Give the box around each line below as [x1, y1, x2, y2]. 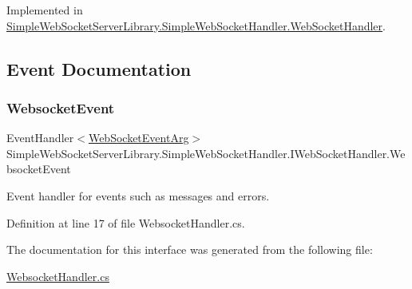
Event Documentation [6, 56, 192, 81]
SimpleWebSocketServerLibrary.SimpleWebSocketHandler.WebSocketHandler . [6, 17, 386, 34]
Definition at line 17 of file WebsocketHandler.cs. [6, 214, 245, 231]
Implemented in [6, 2, 83, 18]
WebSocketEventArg [88, 129, 189, 146]
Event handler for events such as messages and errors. [6, 187, 270, 204]
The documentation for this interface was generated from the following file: [6, 241, 373, 258]
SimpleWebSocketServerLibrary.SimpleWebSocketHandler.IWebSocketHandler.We [6, 144, 406, 161]
